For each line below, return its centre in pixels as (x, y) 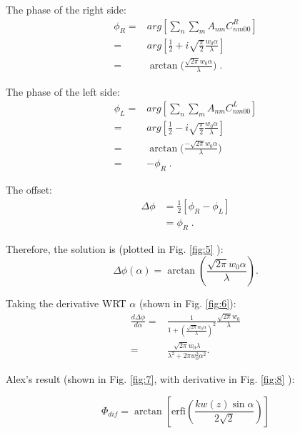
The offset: (29, 190)
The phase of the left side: (63, 92)
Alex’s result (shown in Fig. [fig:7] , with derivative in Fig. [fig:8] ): (150, 379)
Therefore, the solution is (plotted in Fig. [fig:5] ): (115, 248)
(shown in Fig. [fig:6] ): (187, 303)
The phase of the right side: (66, 9)
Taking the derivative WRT (66, 303)
